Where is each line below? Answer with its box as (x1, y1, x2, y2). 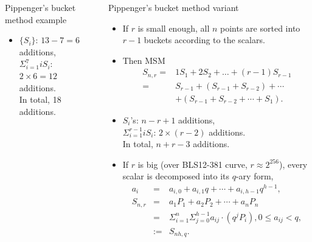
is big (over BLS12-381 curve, (137, 157, 248, 170)
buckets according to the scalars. (144, 33, 265, 46)
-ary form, (235, 170, 274, 182)
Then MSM (122, 54, 165, 66)
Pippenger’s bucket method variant (108, 1, 239, 13)
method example (5, 13, 67, 26)
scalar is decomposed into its (122, 170, 230, 182)
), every (279, 157, 308, 170)
